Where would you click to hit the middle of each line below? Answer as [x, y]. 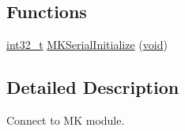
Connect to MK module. [66, 120]
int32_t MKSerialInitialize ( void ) [87, 45]
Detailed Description [93, 87]
